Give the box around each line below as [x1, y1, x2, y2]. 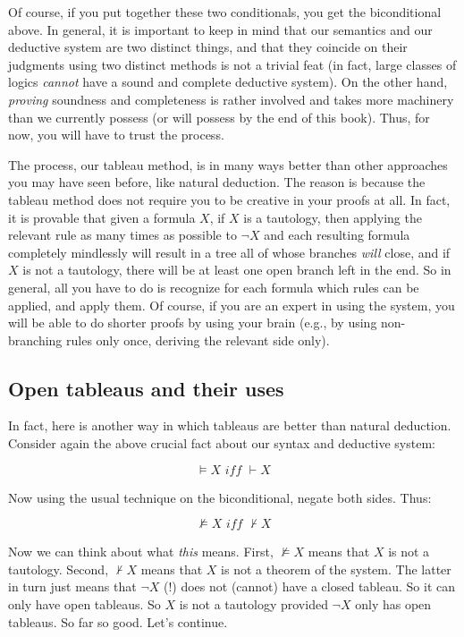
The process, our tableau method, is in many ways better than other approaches [8, 155, 448, 174]
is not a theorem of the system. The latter [221, 559, 451, 578]
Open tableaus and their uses [8, 374, 284, 402]
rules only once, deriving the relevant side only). [66, 330, 330, 349]
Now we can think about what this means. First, [8, 542, 274, 561]
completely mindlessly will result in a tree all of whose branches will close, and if [8, 242, 451, 261]
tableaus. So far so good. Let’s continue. [8, 612, 228, 631]
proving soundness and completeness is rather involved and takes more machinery [8, 89, 454, 108]
